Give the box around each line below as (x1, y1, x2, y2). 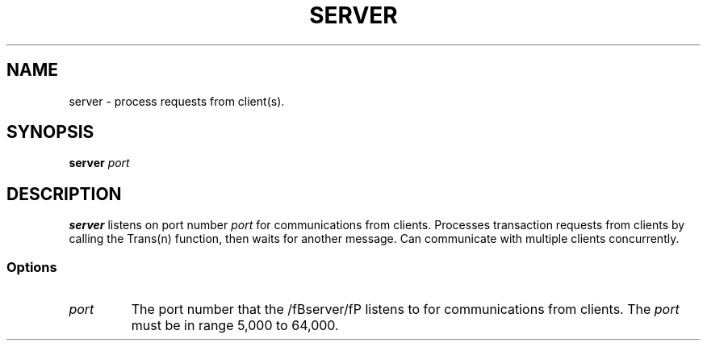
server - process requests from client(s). (69, 94, 285, 108)
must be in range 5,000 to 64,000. (131, 317, 339, 334)
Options (6, 258, 57, 275)
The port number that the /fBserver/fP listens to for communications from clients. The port (131, 301, 680, 318)
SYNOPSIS (6, 122, 94, 143)
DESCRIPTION (6, 183, 122, 204)
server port (69, 156, 130, 170)
